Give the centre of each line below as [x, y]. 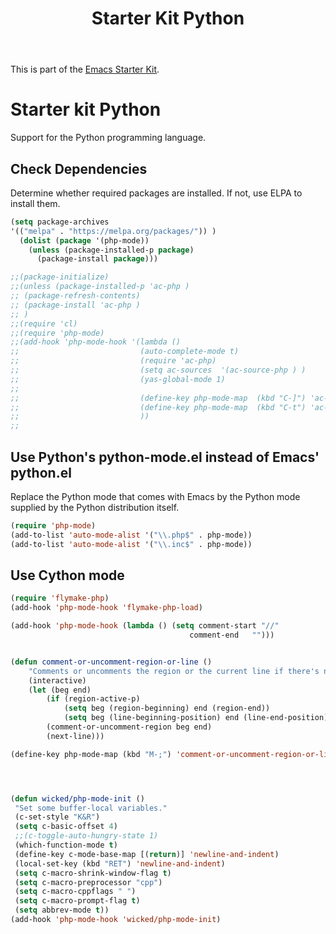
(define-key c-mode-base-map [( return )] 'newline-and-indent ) [147, 854]
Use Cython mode [67, 575]
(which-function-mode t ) [66, 845]
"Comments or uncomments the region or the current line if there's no [180, 671]
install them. [35, 203]
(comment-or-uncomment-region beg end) [129, 727]
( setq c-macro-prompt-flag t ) [77, 901]
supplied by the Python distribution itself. [95, 507]
